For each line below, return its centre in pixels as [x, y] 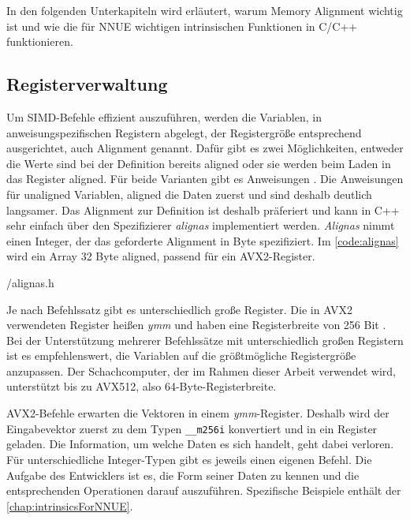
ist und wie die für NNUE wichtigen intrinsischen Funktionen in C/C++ [182, 26]
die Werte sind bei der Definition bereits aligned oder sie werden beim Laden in [199, 163]
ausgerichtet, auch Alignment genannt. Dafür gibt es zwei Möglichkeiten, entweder [205, 148]
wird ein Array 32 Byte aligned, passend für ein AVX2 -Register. [161, 256]
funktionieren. [40, 41]
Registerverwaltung [87, 84]
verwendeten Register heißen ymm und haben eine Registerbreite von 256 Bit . [196, 325]
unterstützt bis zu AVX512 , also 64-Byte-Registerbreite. [142, 386]
